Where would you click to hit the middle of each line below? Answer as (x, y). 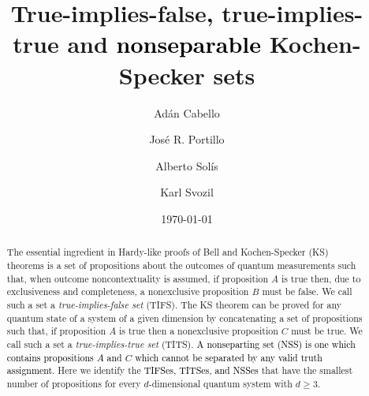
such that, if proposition (56, 331)
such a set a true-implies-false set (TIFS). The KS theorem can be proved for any (174, 304)
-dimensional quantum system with (220, 383)
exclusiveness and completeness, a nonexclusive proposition (128, 291)
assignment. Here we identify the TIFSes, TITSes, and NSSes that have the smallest (180, 370)
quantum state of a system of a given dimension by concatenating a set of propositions (184, 318)
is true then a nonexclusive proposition (199, 331)
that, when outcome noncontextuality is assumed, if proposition (138, 278)
